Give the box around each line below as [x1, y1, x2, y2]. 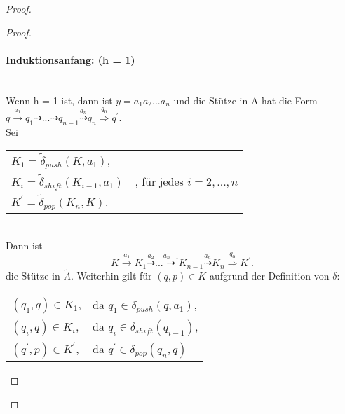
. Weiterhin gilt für [70, 268, 152, 282]
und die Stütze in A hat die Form [173, 92, 318, 107]
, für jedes [135, 173, 184, 190]
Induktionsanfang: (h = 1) [6, 52, 135, 67]
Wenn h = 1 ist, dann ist [6, 92, 113, 107]
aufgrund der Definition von [209, 268, 330, 282]
